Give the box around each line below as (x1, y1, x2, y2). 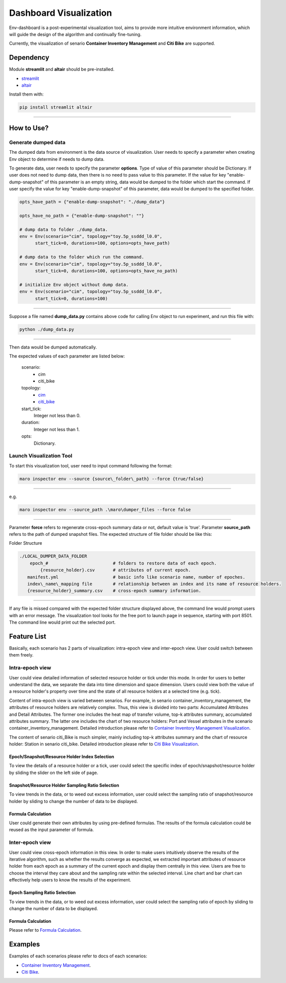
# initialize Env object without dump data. (19, 281, 129, 287)
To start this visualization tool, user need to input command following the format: (9, 462, 172, 468)
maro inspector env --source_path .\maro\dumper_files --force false (19, 507, 191, 512)
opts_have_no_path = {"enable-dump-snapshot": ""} (19, 212, 145, 218)
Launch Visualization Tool (9, 453, 72, 459)
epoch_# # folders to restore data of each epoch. (30, 560, 217, 566)
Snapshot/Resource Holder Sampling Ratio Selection (9, 782, 119, 788)
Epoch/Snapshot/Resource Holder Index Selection (9, 754, 114, 760)
